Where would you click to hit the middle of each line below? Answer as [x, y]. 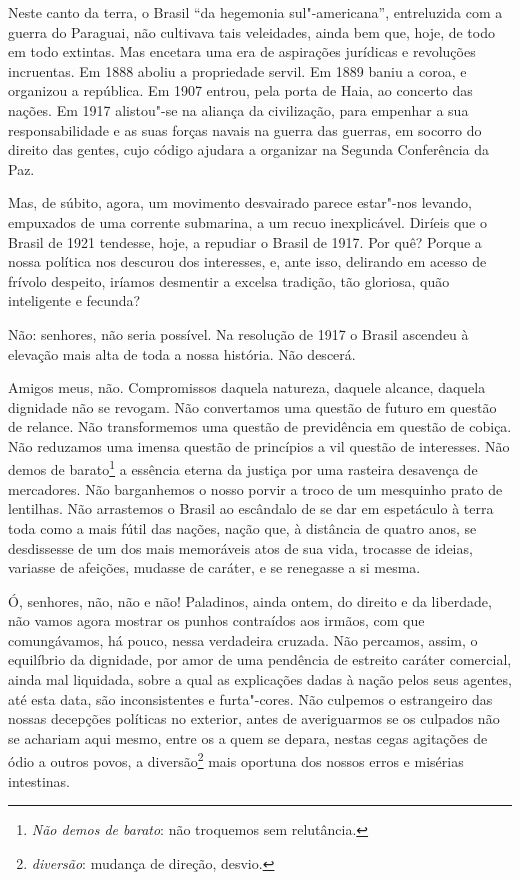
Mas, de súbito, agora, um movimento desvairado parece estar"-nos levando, [240, 202]
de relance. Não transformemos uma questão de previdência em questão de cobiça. [260, 426]
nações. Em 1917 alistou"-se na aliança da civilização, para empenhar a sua [238, 109]
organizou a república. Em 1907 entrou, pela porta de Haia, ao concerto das [240, 90]
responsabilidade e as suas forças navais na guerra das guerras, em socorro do [245, 129]
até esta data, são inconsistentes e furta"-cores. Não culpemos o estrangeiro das [250, 698]
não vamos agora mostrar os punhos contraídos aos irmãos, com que [216, 620]
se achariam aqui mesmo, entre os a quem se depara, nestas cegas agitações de [248, 737]
